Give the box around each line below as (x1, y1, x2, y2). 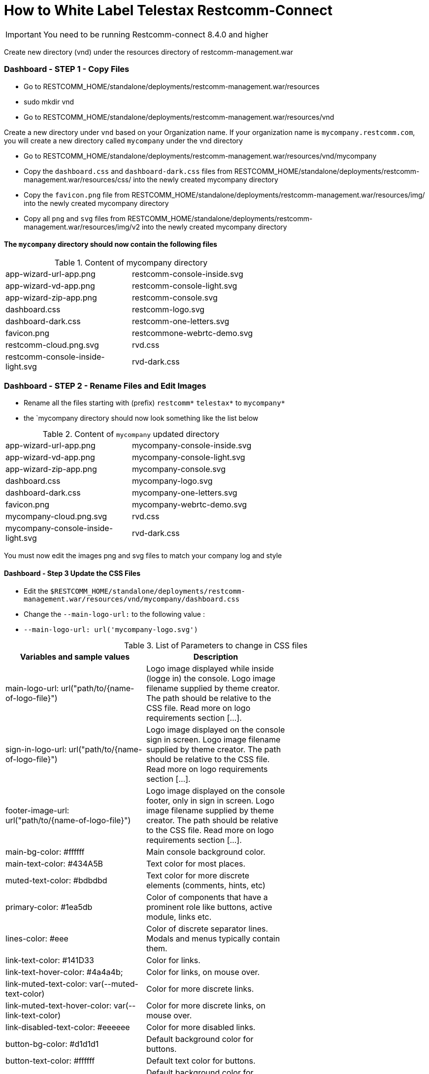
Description (193, 651, 238, 662)
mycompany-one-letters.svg (132, 488, 237, 498)
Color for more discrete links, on (146, 1000, 265, 1010)
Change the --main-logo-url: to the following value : (24, 609, 205, 618)
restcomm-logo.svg (132, 304, 205, 314)
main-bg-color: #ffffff (5, 846, 85, 857)
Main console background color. (146, 846, 265, 857)
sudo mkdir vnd (24, 97, 74, 106)
